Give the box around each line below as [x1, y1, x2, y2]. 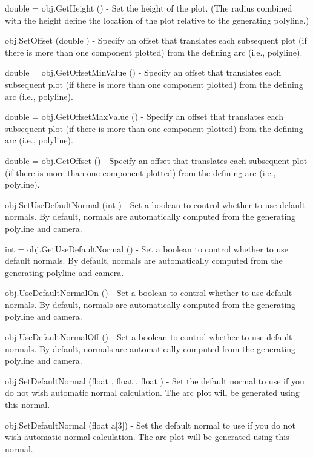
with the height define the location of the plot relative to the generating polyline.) [5, 13, 309, 26]
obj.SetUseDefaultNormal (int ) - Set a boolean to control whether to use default [5, 198, 306, 211]
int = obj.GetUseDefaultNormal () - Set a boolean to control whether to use [5, 242, 289, 255]
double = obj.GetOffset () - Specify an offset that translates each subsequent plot [5, 154, 308, 166]
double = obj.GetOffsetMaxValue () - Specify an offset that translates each [5, 110, 284, 123]
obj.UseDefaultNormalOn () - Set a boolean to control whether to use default [5, 286, 292, 299]
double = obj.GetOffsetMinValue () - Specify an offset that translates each [5, 66, 282, 79]
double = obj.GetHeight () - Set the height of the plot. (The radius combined [5, 2, 292, 14]
